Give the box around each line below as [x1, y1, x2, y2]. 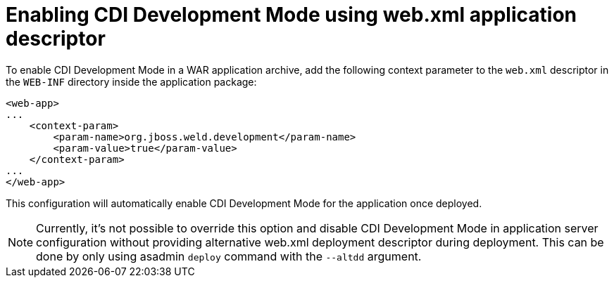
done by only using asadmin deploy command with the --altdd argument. [36, 249, 422, 263]
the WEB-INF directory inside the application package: [6, 75, 257, 88]
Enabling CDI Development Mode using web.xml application [6, 3, 577, 27]
